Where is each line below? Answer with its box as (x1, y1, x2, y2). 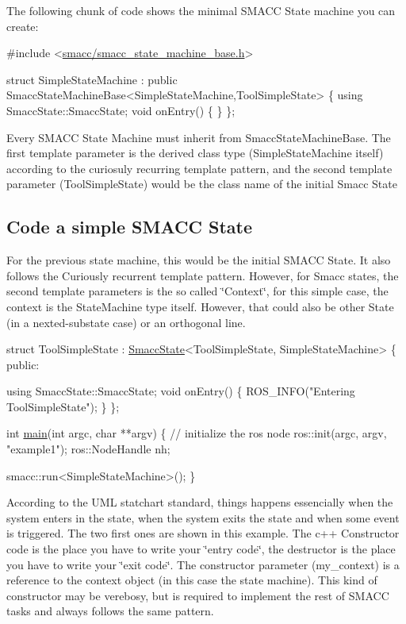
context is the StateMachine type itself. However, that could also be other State (6, 298, 394, 314)
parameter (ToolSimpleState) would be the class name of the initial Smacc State (6, 175, 397, 192)
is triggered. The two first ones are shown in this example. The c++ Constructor (6, 525, 400, 541)
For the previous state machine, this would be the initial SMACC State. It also (6, 252, 391, 268)
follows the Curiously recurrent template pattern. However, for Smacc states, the (6, 267, 399, 283)
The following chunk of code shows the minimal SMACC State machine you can (6, 2, 396, 18)
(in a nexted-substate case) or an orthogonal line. (6, 314, 246, 330)
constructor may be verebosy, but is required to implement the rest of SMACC (6, 587, 389, 603)
